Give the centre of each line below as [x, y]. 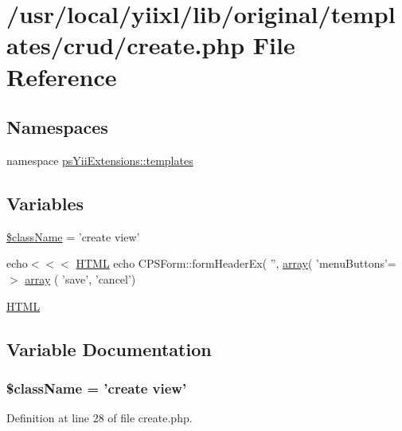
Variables [45, 203]
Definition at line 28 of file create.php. [100, 418]
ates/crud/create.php [126, 45]
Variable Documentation [109, 349]
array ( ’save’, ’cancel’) [80, 278]
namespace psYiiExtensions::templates [100, 160]
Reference [62, 76]
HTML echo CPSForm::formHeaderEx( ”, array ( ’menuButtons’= [236, 263]
